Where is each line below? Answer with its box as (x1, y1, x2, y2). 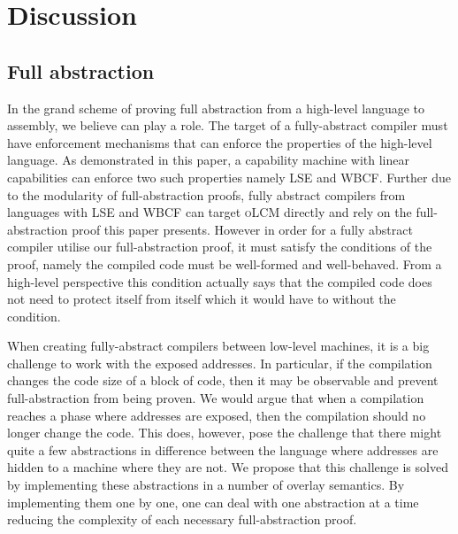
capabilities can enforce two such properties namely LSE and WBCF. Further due (7, 167, 451, 186)
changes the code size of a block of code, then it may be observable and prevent (7, 371, 439, 390)
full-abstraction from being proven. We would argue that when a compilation (7, 389, 424, 407)
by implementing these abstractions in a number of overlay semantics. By (7, 476, 405, 494)
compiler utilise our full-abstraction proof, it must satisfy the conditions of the (7, 237, 432, 256)
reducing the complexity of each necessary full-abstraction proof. (7, 510, 357, 529)
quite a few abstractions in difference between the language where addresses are (7, 440, 439, 459)
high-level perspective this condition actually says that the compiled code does (7, 272, 432, 290)
